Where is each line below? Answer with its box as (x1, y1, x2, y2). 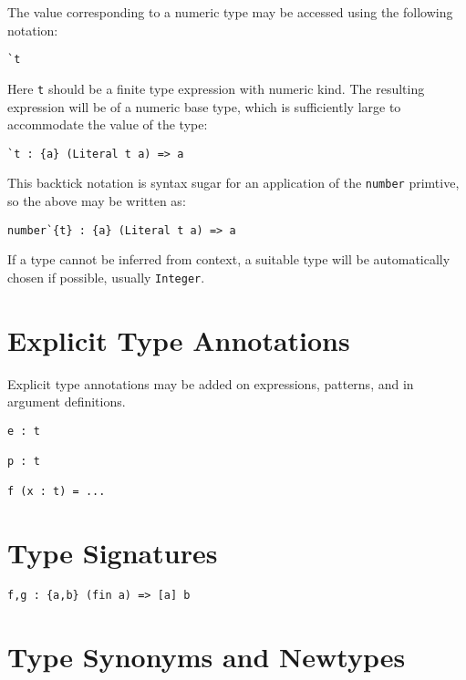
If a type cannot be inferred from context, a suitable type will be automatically (7, 250, 450, 269)
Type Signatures (7, 534, 218, 572)
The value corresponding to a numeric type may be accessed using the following (7, 3, 453, 21)
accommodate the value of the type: (7, 115, 208, 134)
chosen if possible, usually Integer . (7, 267, 205, 286)
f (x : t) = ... (7, 485, 106, 499)
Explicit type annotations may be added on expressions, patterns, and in (7, 374, 414, 393)
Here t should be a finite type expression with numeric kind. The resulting (7, 78, 425, 98)
